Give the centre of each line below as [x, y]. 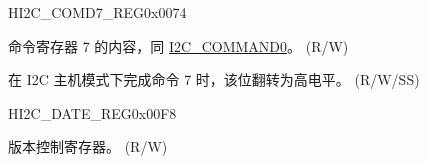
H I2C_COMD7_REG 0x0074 [97, 12]
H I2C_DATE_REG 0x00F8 [92, 112]
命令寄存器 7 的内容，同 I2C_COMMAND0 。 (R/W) [178, 45]
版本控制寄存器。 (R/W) [88, 146]
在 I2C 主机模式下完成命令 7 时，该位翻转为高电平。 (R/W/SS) [214, 79]
